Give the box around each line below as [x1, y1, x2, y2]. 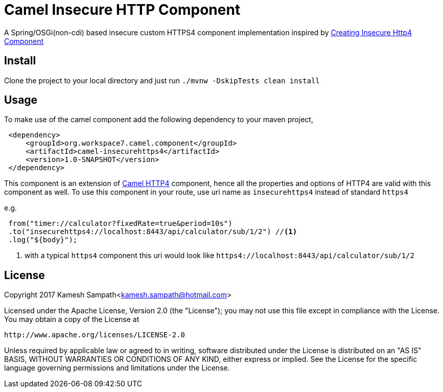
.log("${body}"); [8, 236, 78, 244]
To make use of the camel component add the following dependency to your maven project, [4, 115, 313, 124]
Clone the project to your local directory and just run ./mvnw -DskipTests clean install [4, 76, 320, 85]
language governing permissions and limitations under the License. [4, 363, 230, 373]
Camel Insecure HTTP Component [4, 1, 241, 18]
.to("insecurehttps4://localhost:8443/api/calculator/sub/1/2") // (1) [8, 227, 297, 236]
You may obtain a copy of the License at [4, 315, 139, 324]
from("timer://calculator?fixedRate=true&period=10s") [8, 219, 232, 228]
